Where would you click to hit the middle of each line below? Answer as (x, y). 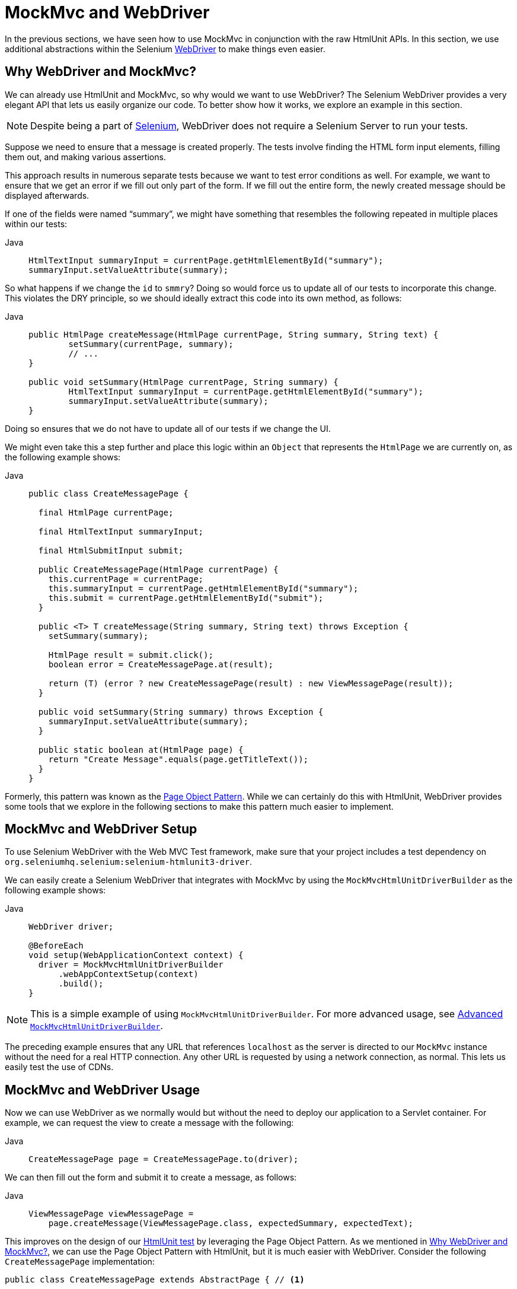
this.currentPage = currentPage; (126, 579)
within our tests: (36, 224)
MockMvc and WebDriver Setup (101, 829)
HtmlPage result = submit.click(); (131, 655)
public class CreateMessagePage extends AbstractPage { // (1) (155, 1280)
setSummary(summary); (98, 636)
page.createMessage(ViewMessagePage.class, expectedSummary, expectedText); (231, 1223)
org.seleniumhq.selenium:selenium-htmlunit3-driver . (129, 862)
